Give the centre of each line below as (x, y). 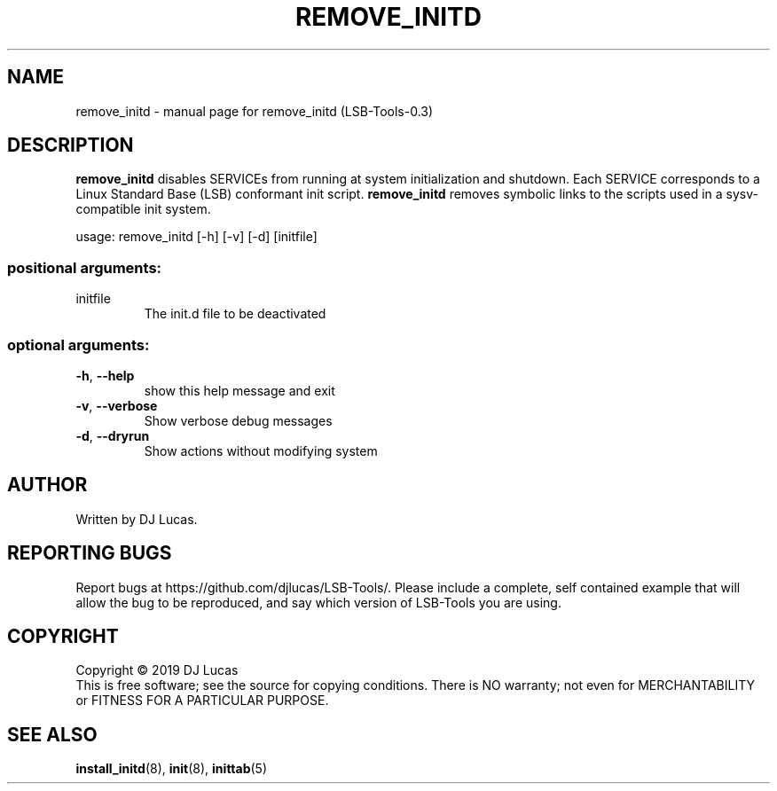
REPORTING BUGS (90, 553)
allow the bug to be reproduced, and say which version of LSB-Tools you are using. (318, 602)
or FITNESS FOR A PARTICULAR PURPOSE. (202, 701)
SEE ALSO (52, 734)
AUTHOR (47, 485)
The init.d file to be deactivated (235, 314)
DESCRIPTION (71, 145)
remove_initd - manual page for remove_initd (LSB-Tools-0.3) (255, 111)
